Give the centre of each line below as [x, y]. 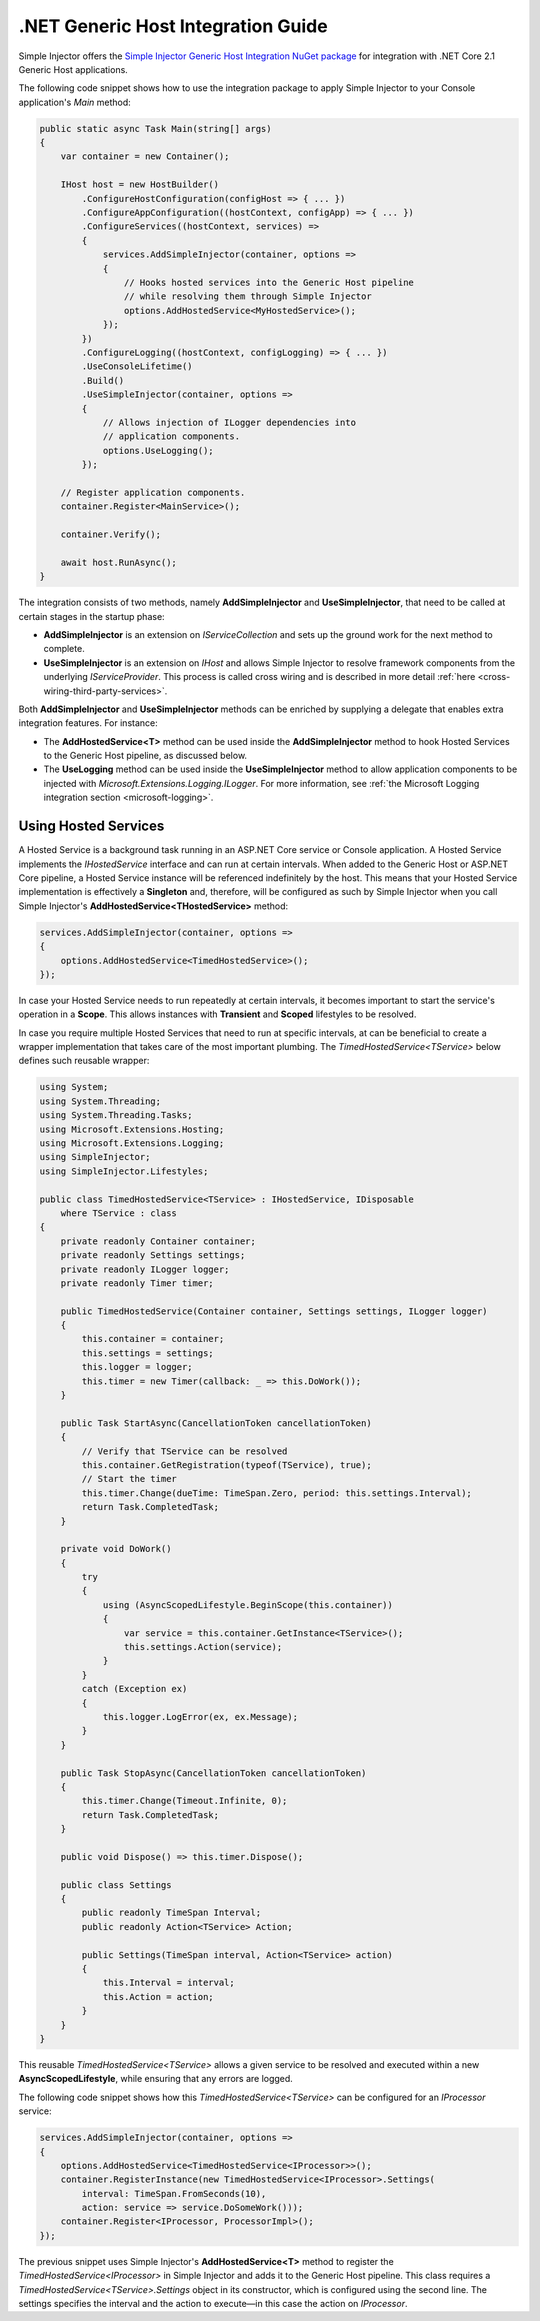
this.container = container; [153, 1339]
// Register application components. [153, 492]
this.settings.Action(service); [203, 1647]
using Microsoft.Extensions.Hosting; [132, 1129]
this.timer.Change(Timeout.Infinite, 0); [184, 1801]
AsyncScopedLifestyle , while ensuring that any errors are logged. [156, 2079]
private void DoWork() [116, 1549]
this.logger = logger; [137, 1367]
